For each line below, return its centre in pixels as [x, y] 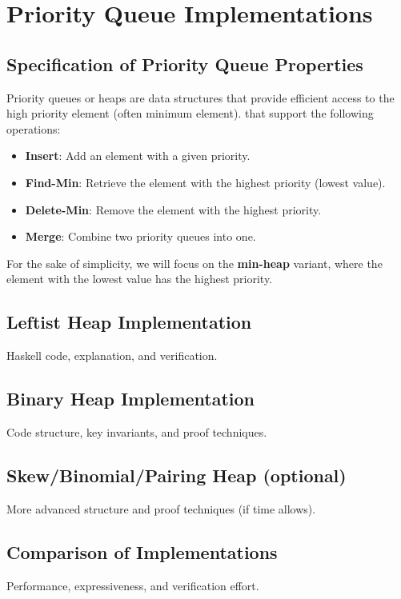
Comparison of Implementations [142, 551]
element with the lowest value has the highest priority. [140, 279]
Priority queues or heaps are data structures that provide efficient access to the [200, 97]
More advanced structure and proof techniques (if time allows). [161, 508]
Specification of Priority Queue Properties [185, 64]
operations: [34, 128]
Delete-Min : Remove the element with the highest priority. [173, 209]
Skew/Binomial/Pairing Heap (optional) [176, 475]
